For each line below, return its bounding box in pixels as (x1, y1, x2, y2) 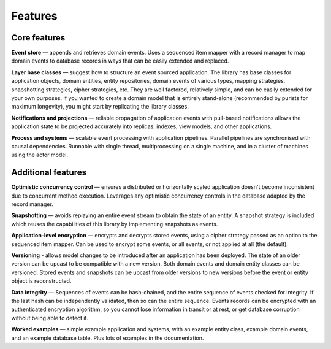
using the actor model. (11, 151, 69, 159)
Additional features (11, 167, 87, 178)
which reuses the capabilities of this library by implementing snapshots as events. (11, 220, 218, 228)
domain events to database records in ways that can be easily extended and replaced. (11, 57, 229, 64)
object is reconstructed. (11, 277, 72, 285)
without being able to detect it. (11, 314, 89, 321)
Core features (11, 33, 66, 43)
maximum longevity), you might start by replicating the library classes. (11, 103, 189, 110)
